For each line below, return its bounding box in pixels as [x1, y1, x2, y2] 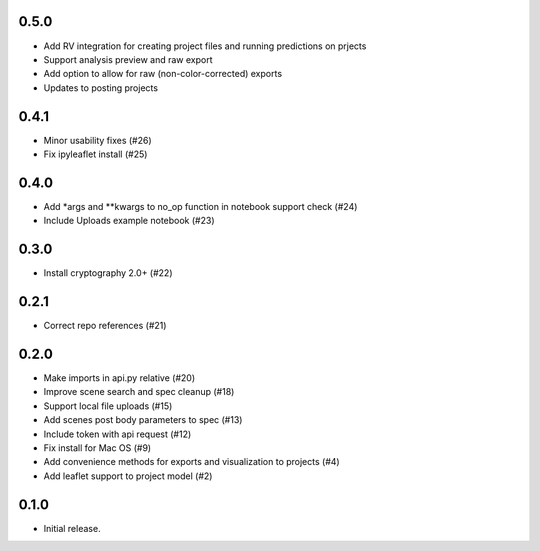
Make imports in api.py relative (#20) [43, 372, 195, 384]
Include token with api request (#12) [43, 428, 192, 440]
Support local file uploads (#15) [43, 400, 173, 412]
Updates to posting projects [43, 81, 159, 94]
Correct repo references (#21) [43, 320, 167, 332]
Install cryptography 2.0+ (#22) [43, 267, 173, 279]
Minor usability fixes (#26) [43, 134, 152, 146]
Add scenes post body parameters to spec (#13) [43, 414, 243, 426]
